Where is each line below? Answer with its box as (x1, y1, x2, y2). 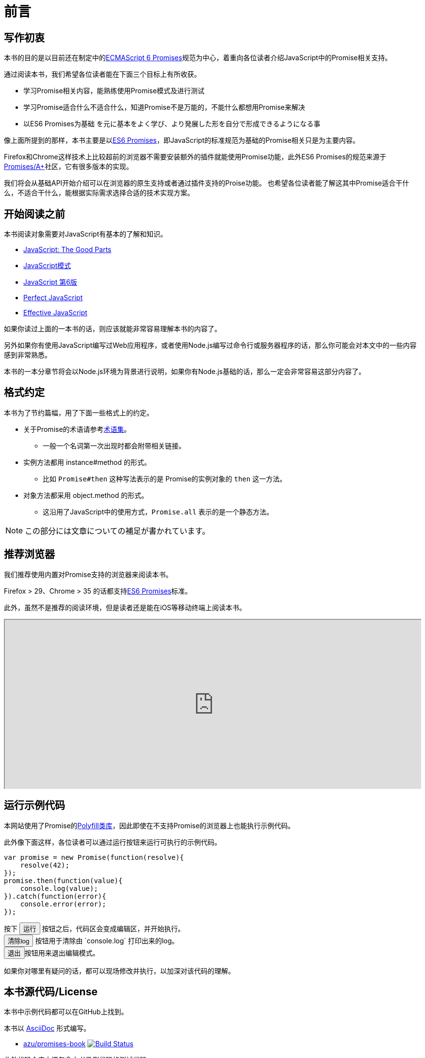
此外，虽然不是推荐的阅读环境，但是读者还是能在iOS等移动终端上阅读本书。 (4, 603, 246, 612)
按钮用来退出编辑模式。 (24, 948, 99, 957)
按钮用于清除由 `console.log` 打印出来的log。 (35, 936, 179, 945)
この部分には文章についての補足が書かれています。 (25, 526, 210, 536)
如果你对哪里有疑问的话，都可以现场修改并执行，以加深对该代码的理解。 (4, 966, 235, 975)
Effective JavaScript (23, 308, 87, 317)
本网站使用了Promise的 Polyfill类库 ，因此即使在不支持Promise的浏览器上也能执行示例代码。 (4, 821, 295, 830)
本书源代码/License (4, 985, 98, 998)
